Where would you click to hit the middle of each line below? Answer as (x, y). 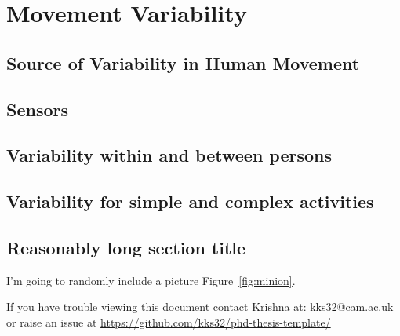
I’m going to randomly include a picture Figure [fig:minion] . (151, 280)
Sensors (38, 109)
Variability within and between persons (169, 155)
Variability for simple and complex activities (190, 201)
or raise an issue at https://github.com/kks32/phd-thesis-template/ (169, 321)
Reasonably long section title (126, 247)
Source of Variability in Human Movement (183, 62)
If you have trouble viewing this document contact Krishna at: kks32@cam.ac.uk (200, 307)
